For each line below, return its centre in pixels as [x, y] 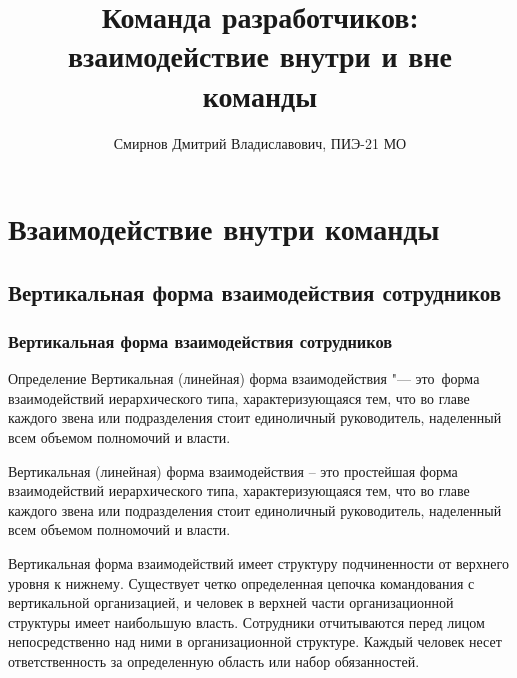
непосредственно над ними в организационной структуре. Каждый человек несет [255, 641]
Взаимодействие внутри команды [224, 228]
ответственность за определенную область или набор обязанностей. [214, 661]
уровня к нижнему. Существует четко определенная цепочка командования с [241, 582]
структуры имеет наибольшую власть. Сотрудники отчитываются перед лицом [246, 621]
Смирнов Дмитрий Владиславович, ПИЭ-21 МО [260, 142]
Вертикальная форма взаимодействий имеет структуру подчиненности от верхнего [258, 563]
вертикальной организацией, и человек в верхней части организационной [231, 602]
